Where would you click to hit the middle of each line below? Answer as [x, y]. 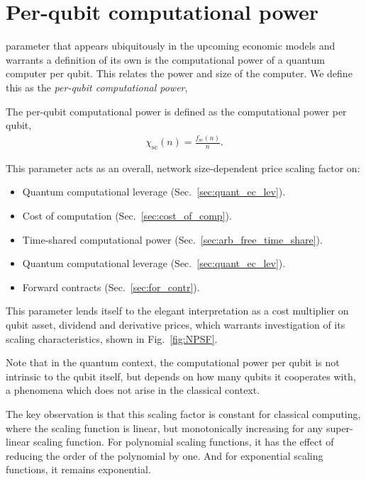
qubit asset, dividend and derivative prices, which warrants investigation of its [176, 324]
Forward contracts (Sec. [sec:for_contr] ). [111, 287]
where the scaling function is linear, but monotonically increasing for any [165, 428]
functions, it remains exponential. [78, 469]
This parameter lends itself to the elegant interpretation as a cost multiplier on [177, 311]
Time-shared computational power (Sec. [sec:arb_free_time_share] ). [172, 239]
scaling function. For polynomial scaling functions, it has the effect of [183, 442]
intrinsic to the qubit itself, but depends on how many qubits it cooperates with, [181, 376]
